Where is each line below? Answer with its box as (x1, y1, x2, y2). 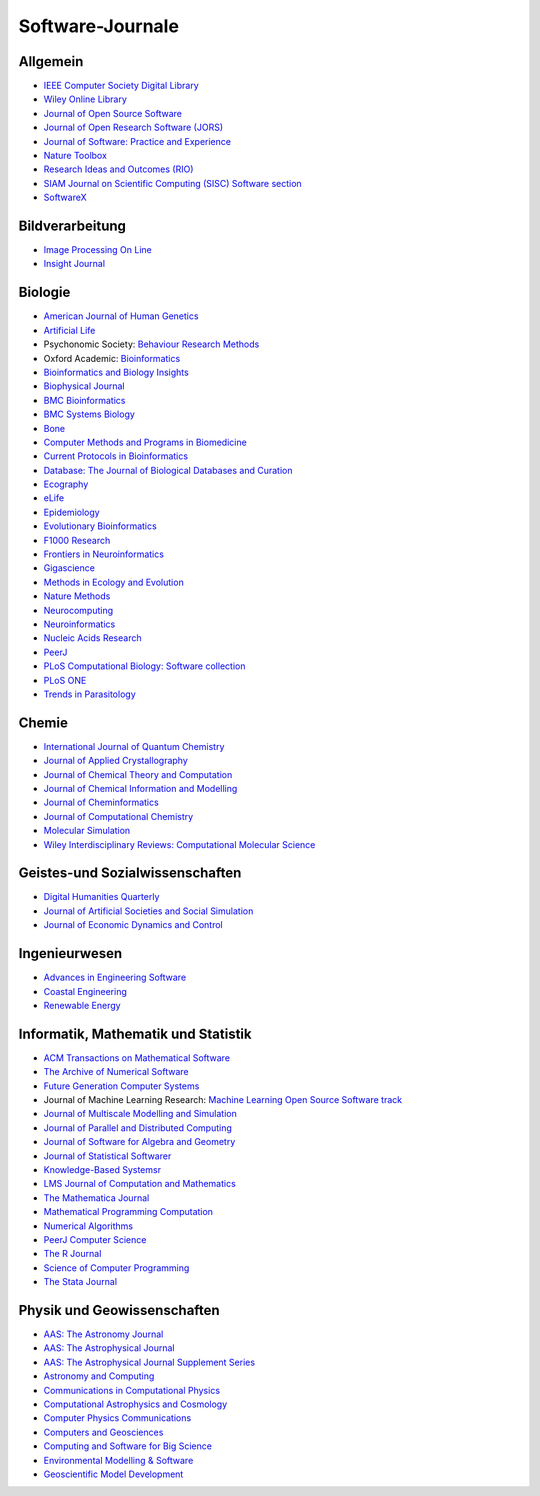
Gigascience (43, 562, 95, 574)
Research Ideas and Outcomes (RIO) (43, 163, 194, 175)
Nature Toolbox (43, 150, 107, 162)
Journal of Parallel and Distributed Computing (43, 1121, 232, 1134)
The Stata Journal (43, 1276, 118, 1288)
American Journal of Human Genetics (43, 310, 199, 322)
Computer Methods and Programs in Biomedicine (43, 436, 247, 448)
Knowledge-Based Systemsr (43, 1163, 162, 1175)
